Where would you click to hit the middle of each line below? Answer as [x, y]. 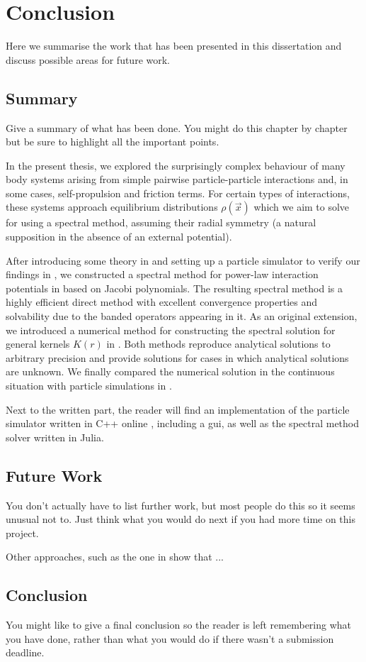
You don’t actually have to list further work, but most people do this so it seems [181, 505]
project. [22, 533]
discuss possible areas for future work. [88, 59]
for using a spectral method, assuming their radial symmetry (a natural [161, 222]
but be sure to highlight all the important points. [113, 142]
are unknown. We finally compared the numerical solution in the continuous [170, 371]
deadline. [25, 652]
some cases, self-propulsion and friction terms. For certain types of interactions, [178, 193]
